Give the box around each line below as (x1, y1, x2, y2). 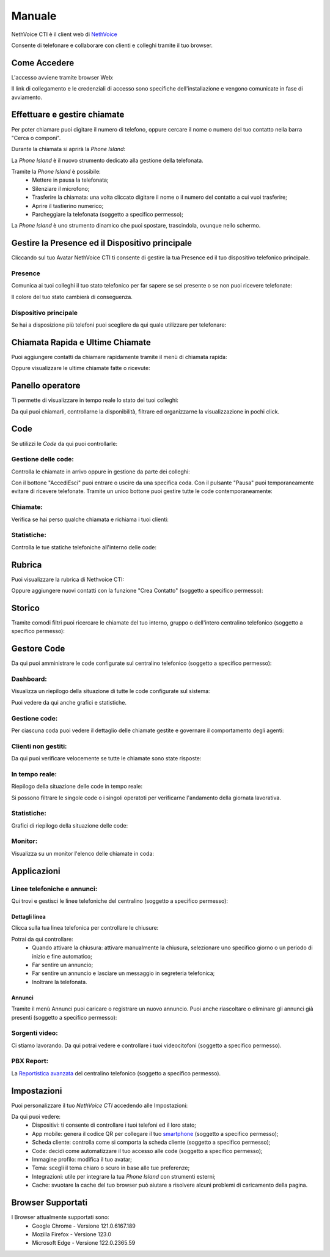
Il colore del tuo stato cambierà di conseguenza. (11, 293, 133, 300)
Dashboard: (11, 675, 47, 683)
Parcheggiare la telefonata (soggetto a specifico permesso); (32, 211, 183, 218)
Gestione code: (11, 714, 58, 722)
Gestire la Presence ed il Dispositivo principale (11, 238, 193, 248)
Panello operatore (11, 380, 81, 391)
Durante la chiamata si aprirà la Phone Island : (11, 146, 125, 153)
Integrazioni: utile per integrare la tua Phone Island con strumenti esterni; (32, 1173, 216, 1180)
